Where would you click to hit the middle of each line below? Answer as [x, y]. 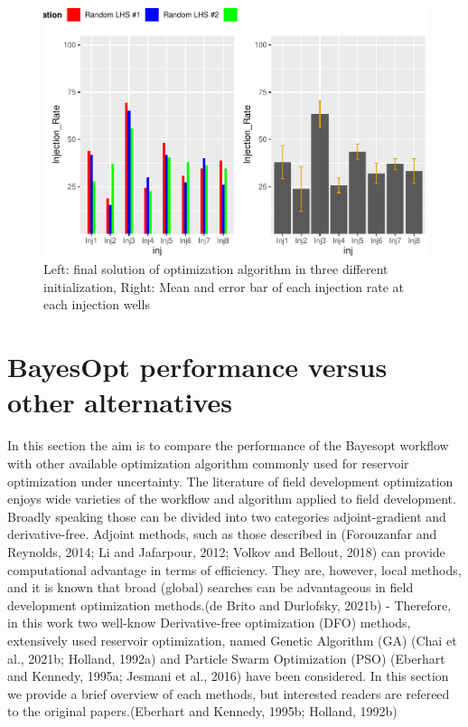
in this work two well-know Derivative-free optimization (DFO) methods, [209, 623]
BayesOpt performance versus [197, 367]
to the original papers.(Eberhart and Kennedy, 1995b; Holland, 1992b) [202, 711]
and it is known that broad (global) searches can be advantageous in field [211, 587]
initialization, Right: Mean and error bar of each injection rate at [224, 286]
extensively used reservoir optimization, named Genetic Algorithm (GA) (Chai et [232, 640]
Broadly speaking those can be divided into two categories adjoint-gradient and [227, 516]
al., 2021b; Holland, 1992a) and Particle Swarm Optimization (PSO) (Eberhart [226, 658]
